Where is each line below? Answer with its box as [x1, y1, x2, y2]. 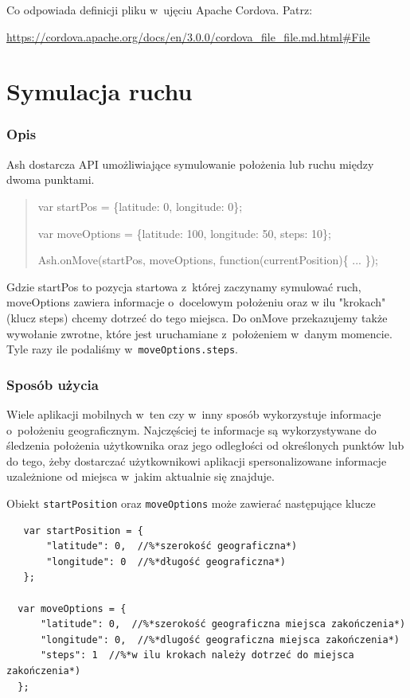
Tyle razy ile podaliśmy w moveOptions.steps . [6, 341, 238, 357]
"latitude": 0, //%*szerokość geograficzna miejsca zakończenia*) [40, 618, 406, 630]
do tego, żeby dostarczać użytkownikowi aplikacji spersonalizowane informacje [6, 452, 387, 469]
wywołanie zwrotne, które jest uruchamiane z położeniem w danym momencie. [6, 325, 392, 341]
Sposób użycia [6, 374, 99, 394]
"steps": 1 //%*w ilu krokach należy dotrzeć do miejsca [40, 649, 354, 661]
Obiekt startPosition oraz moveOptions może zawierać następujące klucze [6, 494, 376, 511]
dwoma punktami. [6, 171, 95, 188]
